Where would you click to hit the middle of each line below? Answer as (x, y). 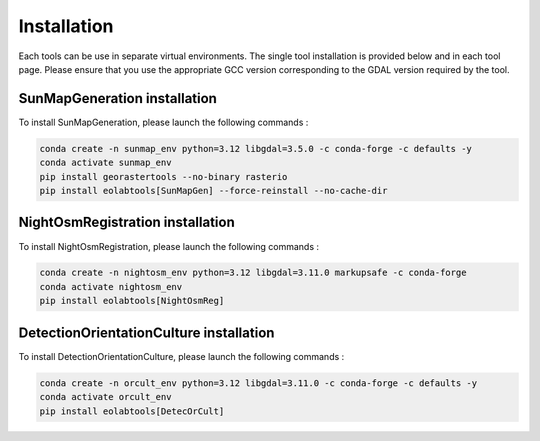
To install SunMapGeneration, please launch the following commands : (163, 122)
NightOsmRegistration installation (126, 222)
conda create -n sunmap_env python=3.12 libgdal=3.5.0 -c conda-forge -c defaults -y (255, 148)
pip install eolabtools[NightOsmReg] (132, 301)
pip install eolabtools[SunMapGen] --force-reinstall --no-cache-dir (213, 190)
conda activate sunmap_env (105, 163)
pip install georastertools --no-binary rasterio (163, 176)
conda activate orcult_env (105, 397)
